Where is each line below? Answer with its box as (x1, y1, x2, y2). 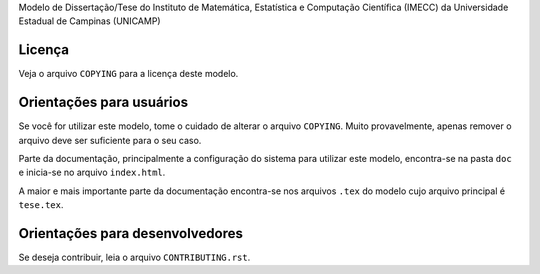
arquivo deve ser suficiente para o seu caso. (18, 134, 202, 146)
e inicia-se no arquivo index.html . (18, 166, 166, 179)
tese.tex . (18, 199, 64, 211)
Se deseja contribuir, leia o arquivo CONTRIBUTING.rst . (18, 251, 251, 264)
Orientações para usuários (18, 94, 189, 111)
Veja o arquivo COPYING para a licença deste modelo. (18, 68, 239, 80)
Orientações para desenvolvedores (18, 225, 244, 242)
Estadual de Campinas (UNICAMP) (18, 15, 161, 27)
